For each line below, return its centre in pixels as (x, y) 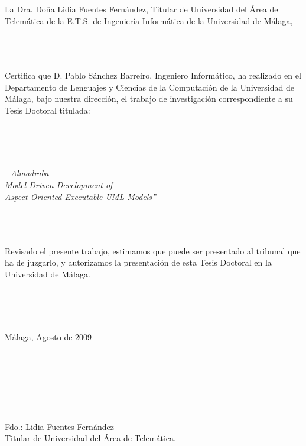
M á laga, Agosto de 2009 (48, 337)
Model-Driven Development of (59, 184)
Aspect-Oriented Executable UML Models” (80, 196)
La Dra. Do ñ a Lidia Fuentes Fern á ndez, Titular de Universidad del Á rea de (141, 9)
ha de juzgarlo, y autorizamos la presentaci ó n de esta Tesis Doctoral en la (138, 262)
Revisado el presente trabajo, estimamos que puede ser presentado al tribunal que (153, 251)
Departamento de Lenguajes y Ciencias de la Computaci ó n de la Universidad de (149, 87)
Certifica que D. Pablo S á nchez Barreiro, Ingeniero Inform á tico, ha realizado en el (153, 75)
